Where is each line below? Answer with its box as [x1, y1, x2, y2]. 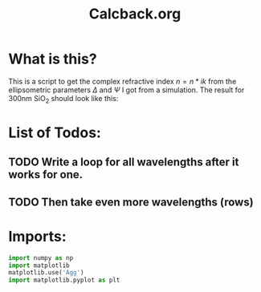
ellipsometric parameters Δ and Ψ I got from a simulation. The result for [8, 85, 245, 95]
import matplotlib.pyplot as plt [8, 276, 120, 285]
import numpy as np [8, 253, 74, 262]
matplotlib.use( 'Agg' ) [8, 269, 84, 277]
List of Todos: [8, 124, 102, 141]
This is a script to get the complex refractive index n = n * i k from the [8, 76, 237, 86]
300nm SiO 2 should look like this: [8, 93, 119, 105]
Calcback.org [88, 5, 181, 23]
